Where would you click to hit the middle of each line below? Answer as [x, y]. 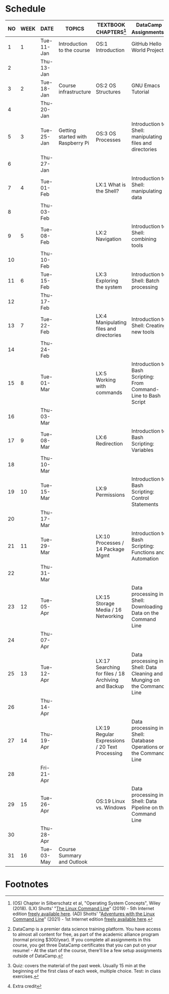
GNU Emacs [146, 85]
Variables [143, 450]
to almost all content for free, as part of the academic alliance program [86, 934]
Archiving [107, 680]
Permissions [110, 495]
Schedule [26, 9]
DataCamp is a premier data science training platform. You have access [87, 929]
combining [144, 239]
